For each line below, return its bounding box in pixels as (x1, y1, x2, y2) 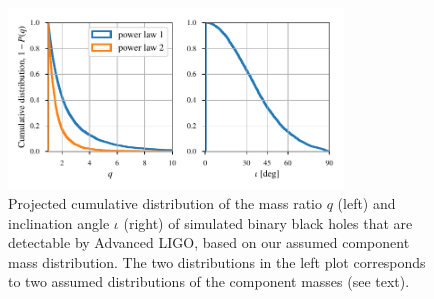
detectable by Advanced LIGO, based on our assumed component (8, 232, 410, 253)
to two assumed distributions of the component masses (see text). (8, 271, 410, 292)
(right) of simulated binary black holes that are (123, 212, 413, 233)
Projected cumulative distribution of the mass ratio (8, 193, 323, 214)
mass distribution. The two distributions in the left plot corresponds (8, 251, 426, 272)
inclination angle (8, 212, 110, 233)
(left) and (337, 193, 396, 214)
